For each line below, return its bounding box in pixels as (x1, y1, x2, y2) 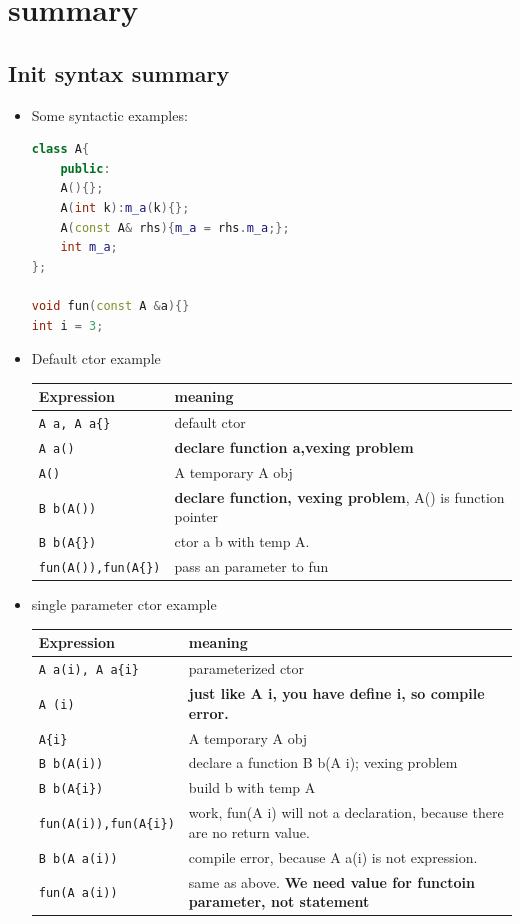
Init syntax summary (8, 57, 230, 88)
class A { (31, 142, 90, 157)
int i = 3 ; (31, 318, 104, 333)
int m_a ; (60, 240, 118, 255)
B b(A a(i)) (38, 851, 118, 866)
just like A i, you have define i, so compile (188, 683, 485, 704)
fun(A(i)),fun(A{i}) (38, 817, 175, 832)
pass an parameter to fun (174, 556, 329, 577)
